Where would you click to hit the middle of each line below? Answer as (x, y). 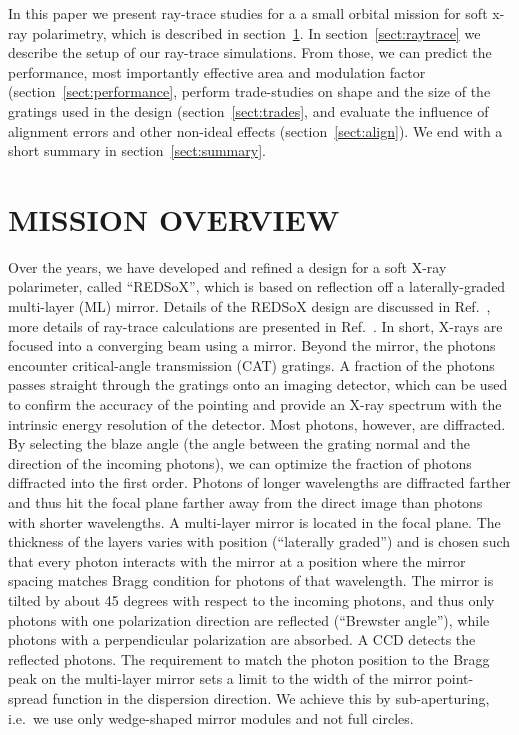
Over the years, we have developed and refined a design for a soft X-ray (227, 266)
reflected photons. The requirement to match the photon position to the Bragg (249, 658)
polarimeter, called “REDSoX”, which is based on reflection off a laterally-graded (257, 286)
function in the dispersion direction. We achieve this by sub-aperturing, (271, 697)
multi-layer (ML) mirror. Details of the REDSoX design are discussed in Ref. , (249, 306)
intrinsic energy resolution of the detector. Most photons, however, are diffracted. (257, 423)
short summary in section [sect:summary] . (137, 150)
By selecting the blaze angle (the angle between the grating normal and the (239, 443)
